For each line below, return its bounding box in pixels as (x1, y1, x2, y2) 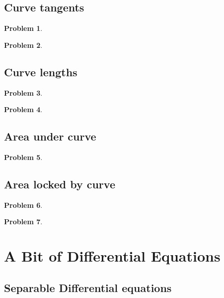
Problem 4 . (4, 104, 43, 115)
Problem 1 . (4, 23, 43, 33)
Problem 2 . (4, 39, 43, 50)
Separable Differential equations (4, 280, 172, 295)
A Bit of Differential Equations (4, 246, 221, 266)
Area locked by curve (4, 176, 115, 191)
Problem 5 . (4, 151, 43, 162)
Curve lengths (4, 64, 77, 79)
